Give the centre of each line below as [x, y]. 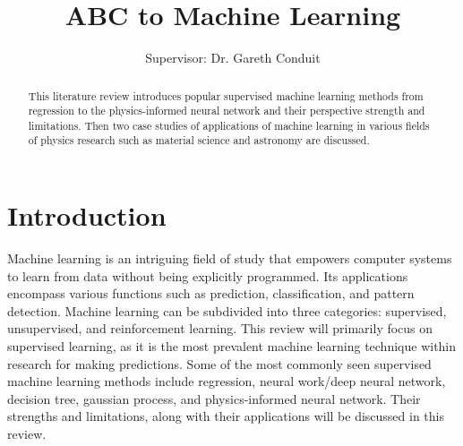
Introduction [87, 215]
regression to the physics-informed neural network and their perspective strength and [227, 111]
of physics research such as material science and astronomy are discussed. [199, 140]
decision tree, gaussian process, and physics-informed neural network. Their [214, 398]
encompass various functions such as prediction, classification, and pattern [211, 293]
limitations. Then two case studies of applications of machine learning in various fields [229, 125]
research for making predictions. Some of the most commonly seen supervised [219, 363]
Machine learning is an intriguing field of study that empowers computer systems [230, 258]
